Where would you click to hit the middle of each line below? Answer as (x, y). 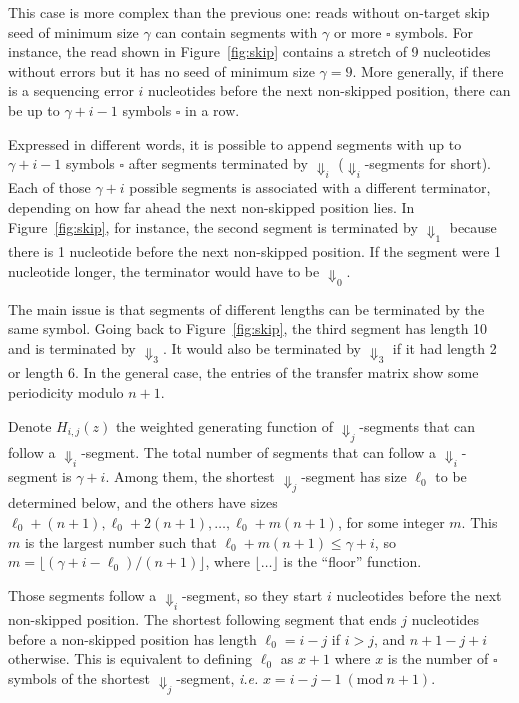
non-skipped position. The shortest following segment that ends (202, 619)
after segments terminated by (218, 163)
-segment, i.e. (217, 677)
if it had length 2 (444, 348)
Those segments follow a (82, 594)
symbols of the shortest (79, 677)
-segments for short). (427, 163)
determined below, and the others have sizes (143, 502)
